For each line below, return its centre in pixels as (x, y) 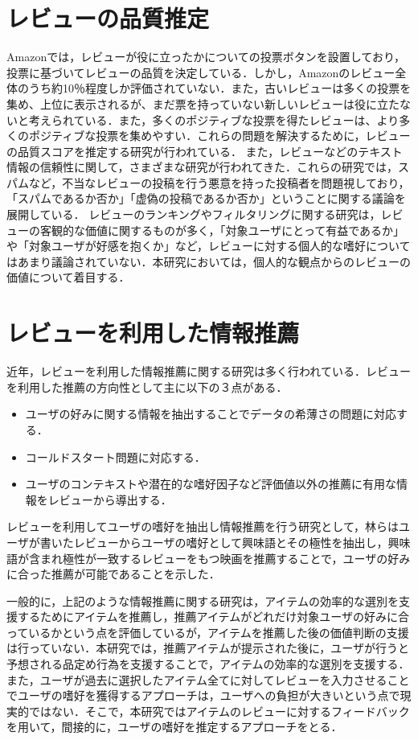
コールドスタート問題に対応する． (115, 456)
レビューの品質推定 (108, 18)
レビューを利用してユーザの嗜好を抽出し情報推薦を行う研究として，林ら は (203, 526)
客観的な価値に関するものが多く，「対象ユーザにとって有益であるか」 (222, 230)
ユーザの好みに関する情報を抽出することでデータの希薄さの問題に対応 (211, 414)
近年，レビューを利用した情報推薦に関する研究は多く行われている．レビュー (209, 371)
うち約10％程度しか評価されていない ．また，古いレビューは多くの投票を (220, 88)
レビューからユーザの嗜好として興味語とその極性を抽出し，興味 (242, 542)
